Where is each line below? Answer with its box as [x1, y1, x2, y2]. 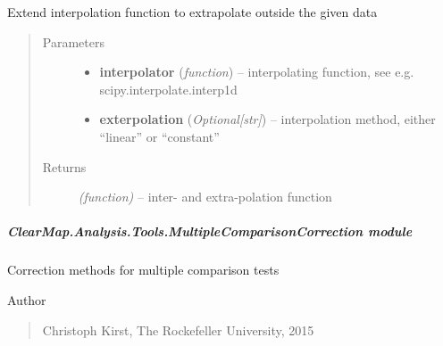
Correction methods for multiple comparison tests [7, 260, 280, 279]
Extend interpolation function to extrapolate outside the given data [7, 3, 378, 21]
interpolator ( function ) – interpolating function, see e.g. [99, 62, 414, 81]
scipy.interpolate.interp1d [99, 79, 238, 98]
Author [7, 290, 46, 309]
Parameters [42, 32, 104, 51]
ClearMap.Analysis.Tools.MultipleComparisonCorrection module [7, 222, 413, 241]
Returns [42, 157, 87, 176]
